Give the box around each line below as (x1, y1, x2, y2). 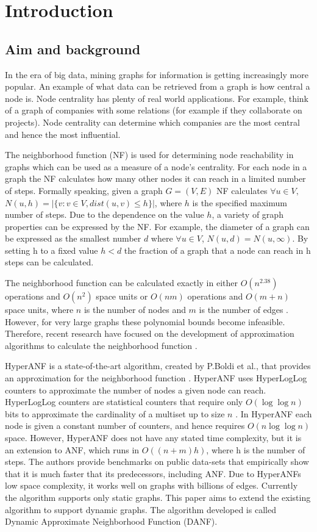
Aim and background (5, 39, 141, 58)
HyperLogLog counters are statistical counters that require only (5, 395, 243, 408)
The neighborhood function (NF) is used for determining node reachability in (5, 148, 294, 161)
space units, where (5, 303, 74, 316)
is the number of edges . (199, 303, 288, 316)
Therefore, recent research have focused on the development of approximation (5, 327, 294, 340)
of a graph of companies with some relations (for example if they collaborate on (5, 104, 302, 117)
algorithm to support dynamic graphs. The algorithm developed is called (5, 503, 276, 516)
